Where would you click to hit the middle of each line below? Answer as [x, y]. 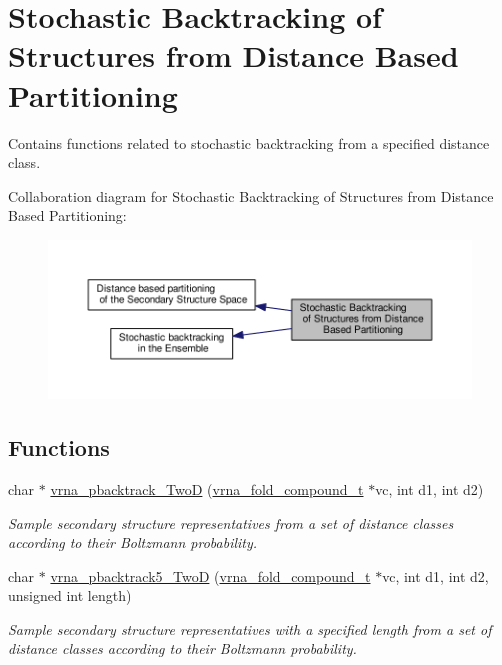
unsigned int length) [70, 595]
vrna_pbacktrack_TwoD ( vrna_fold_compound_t [207, 488]
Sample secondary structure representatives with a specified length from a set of [250, 628]
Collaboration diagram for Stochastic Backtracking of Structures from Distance [251, 195]
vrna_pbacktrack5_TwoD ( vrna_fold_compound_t [210, 575]
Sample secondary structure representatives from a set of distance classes [231, 522]
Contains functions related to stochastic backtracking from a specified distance [249, 142]
